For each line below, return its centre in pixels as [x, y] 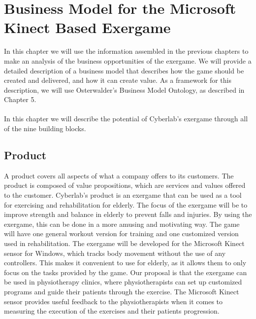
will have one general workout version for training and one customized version [121, 233]
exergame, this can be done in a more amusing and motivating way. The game [122, 224]
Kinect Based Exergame [87, 27]
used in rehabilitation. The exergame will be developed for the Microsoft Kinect [124, 243]
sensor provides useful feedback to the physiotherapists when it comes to [113, 301]
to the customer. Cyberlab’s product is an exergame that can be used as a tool [123, 195]
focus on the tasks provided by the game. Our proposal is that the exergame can [126, 272]
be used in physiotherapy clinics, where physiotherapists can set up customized [123, 282]
